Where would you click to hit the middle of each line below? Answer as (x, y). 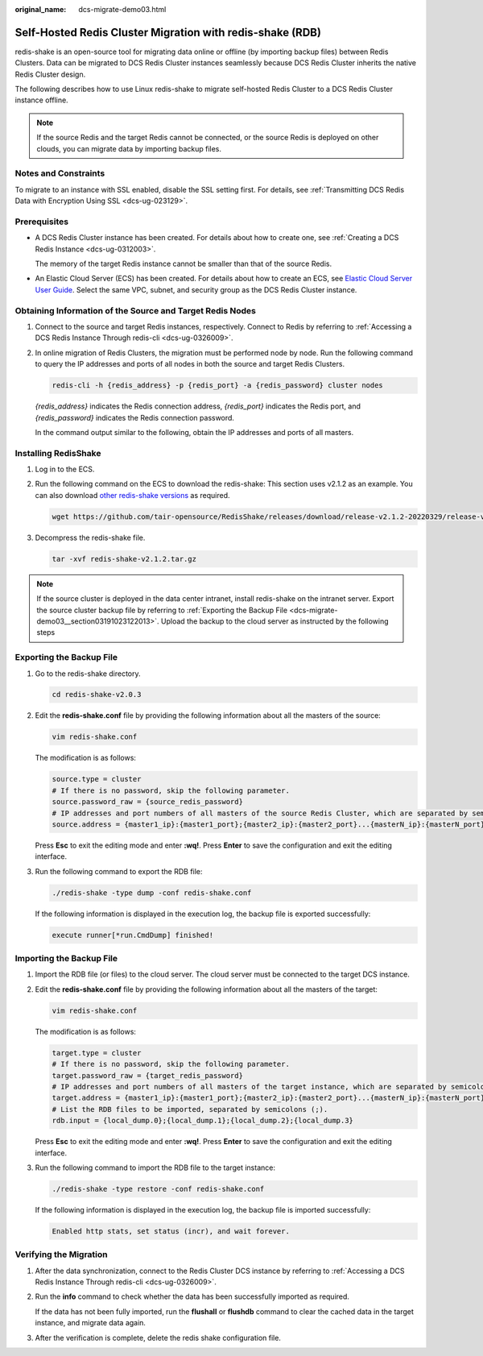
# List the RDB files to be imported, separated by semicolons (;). (190, 1109)
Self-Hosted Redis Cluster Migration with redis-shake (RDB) (168, 32)
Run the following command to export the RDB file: (119, 871)
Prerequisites (41, 222)
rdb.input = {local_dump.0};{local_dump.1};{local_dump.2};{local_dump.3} (203, 1121)
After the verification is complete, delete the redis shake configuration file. (158, 1337)
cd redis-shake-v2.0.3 (97, 695)
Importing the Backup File (66, 959)
